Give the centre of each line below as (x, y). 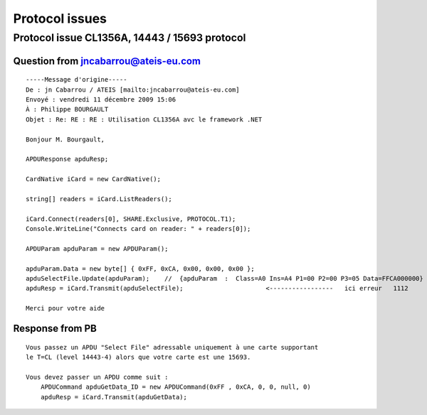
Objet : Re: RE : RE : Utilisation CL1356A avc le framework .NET (144, 119)
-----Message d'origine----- (77, 80)
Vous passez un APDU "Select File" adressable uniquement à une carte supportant (172, 347)
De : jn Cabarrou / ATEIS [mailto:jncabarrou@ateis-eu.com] (133, 90)
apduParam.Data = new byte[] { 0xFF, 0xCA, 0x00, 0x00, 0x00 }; (141, 269)
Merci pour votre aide (65, 308)
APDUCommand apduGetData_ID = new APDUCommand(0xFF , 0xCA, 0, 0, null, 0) (175, 387)
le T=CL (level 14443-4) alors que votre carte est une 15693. (138, 357)
